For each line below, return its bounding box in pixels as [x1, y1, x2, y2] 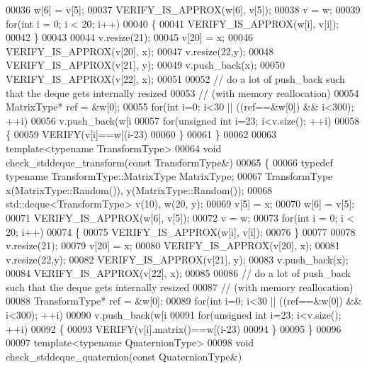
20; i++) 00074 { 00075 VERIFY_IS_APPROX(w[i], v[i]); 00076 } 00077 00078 [6, 224, 356, 239]
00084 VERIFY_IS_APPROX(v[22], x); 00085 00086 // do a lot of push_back [6, 266, 351, 280]
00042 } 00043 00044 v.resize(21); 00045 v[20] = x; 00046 [6, 30, 253, 45]
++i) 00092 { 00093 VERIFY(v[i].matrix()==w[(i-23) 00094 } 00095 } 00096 [6, 321, 341, 336]
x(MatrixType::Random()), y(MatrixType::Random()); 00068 [6, 182, 273, 197]
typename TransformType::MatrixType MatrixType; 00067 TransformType [6, 169, 333, 183]
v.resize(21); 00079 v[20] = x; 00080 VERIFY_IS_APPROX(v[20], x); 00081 [6, 238, 340, 253]
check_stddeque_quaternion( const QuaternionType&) [6, 348, 242, 363]
